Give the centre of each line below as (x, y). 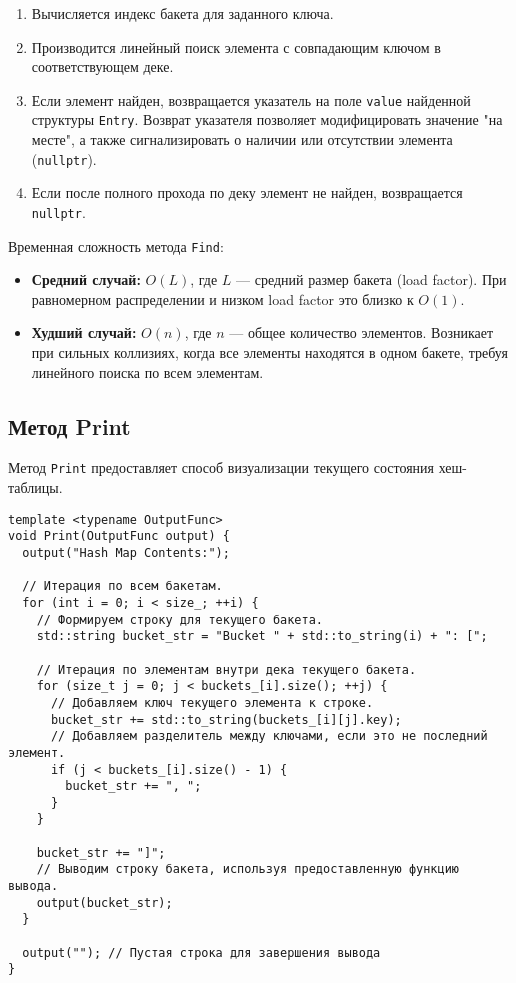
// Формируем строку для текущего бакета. (179, 619)
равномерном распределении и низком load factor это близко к (222, 298)
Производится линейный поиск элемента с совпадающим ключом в (236, 46)
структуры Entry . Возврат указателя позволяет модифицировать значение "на (267, 119)
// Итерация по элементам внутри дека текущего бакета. (226, 669)
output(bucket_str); (104, 902)
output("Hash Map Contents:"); (126, 552)
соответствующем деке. (102, 66)
